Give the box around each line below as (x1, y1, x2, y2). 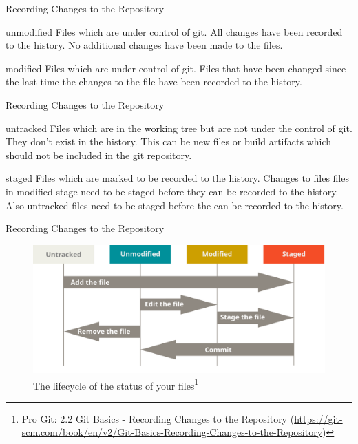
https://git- (294, 411, 343, 425)
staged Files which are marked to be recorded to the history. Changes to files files (6, 171, 349, 185)
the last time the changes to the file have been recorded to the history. (6, 74, 302, 89)
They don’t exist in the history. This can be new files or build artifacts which (6, 134, 332, 149)
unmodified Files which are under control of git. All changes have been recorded (6, 24, 343, 39)
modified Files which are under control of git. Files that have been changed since (6, 61, 346, 75)
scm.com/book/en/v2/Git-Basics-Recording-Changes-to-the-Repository (21, 425, 323, 439)
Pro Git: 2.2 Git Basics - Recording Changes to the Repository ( (21, 411, 295, 425)
